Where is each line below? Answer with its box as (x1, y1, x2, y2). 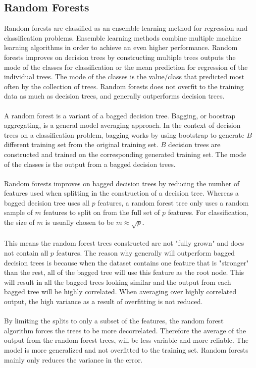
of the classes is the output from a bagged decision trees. (4, 158, 176, 169)
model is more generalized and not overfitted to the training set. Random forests (4, 344, 249, 355)
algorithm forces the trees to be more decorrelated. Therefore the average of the (4, 325, 246, 335)
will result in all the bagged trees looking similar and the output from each (4, 276, 231, 287)
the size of (4, 217, 35, 227)
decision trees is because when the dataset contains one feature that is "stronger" (4, 257, 249, 267)
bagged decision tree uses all (4, 197, 90, 208)
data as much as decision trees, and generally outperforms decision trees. (4, 91, 225, 101)
